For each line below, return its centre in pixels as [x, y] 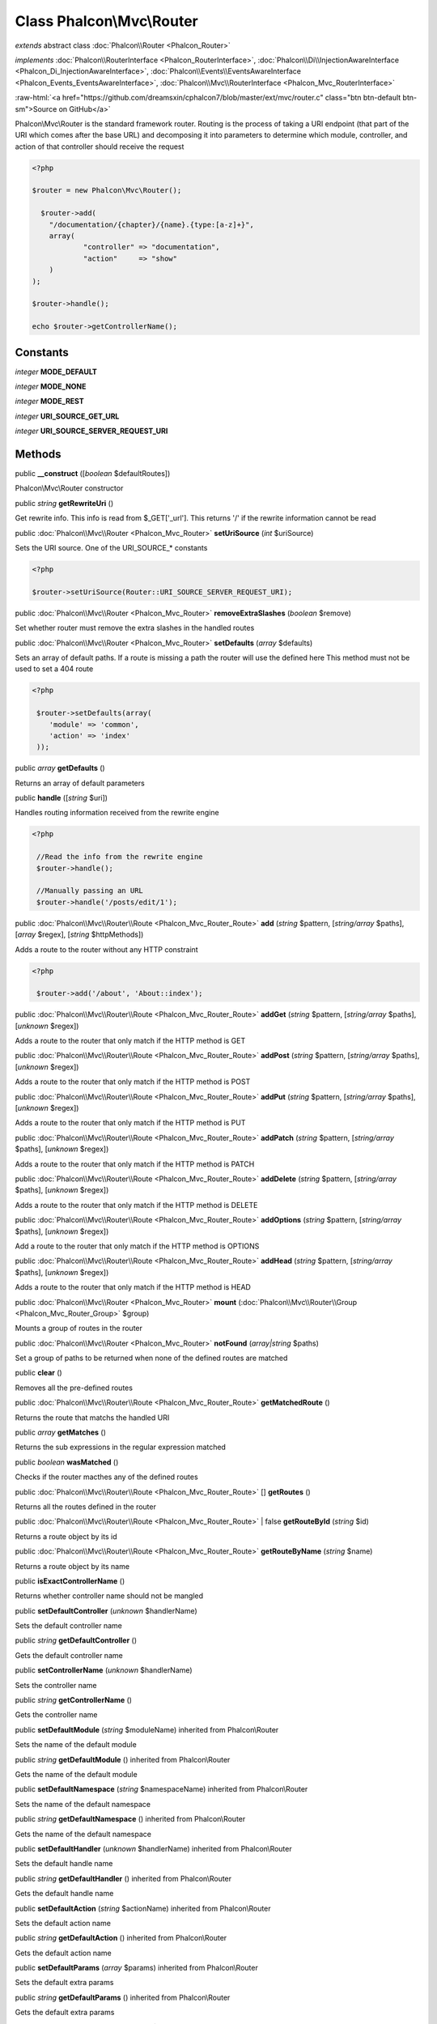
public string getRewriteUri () [64, 503]
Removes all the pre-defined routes [74, 1388]
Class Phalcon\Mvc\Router [106, 21]
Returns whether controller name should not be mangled [109, 1596]
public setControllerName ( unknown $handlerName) [104, 1670]
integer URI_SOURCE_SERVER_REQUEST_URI [91, 431]
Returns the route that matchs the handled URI [92, 1418]
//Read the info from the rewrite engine [120, 857]
